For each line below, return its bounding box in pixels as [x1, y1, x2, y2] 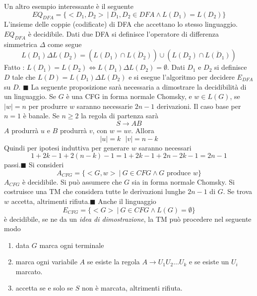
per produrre [28, 100, 67, 111]
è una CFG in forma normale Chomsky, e [66, 91, 192, 101]
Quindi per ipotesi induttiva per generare [4, 142, 129, 152]
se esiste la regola [87, 256, 140, 267]
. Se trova [223, 186, 253, 197]
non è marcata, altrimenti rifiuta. [82, 283, 183, 293]
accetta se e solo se [15, 283, 73, 293]
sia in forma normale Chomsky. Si [131, 176, 235, 187]
